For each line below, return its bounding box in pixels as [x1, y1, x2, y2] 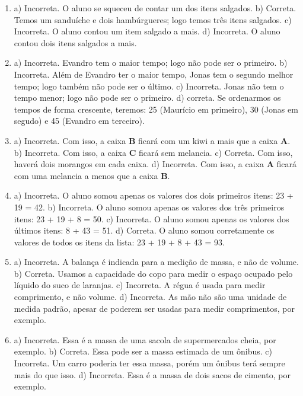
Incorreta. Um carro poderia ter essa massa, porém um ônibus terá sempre [14, 357, 285, 369]
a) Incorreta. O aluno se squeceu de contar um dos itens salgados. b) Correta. [14, 2, 296, 14]
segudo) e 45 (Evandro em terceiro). [14, 114, 145, 127]
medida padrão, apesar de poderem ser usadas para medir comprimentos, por [14, 302, 295, 314]
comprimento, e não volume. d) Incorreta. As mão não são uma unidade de [14, 290, 287, 303]
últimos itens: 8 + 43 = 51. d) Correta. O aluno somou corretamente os [14, 224, 275, 237]
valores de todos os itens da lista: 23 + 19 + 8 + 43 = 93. [14, 235, 225, 248]
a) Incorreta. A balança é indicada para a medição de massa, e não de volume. [14, 256, 299, 268]
